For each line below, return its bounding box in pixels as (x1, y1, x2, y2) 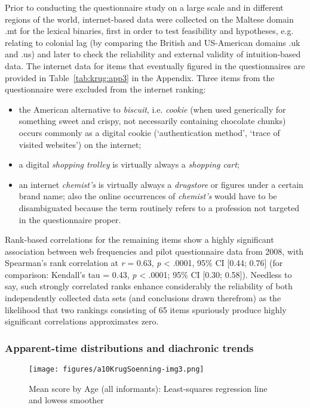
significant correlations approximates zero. (5, 315, 159, 327)
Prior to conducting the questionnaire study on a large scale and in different (5, 1, 284, 13)
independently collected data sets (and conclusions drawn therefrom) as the (5, 292, 281, 304)
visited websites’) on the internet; (19, 138, 142, 150)
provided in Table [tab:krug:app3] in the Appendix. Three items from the (5, 71, 275, 84)
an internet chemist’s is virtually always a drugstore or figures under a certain (19, 178, 303, 190)
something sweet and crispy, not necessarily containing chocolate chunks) (19, 115, 286, 127)
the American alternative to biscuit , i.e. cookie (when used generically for (19, 103, 286, 115)
